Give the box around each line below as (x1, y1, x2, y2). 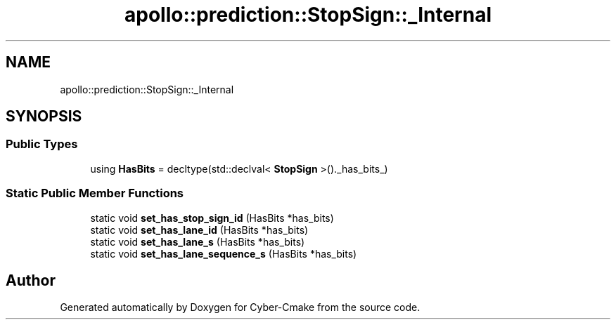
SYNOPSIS (6, 107, 82, 126)
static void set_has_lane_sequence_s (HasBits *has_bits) (90, 247, 357, 260)
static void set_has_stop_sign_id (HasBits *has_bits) (90, 211, 334, 224)
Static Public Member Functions (6, 186, 184, 201)
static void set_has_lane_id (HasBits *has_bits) (90, 223, 309, 236)
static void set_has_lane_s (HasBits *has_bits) (90, 235, 305, 248)
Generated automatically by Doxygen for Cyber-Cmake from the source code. (60, 301, 421, 314)
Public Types (6, 137, 78, 152)
